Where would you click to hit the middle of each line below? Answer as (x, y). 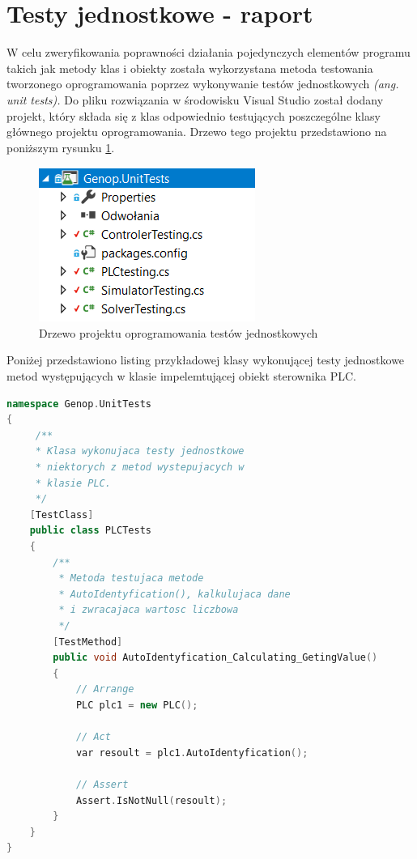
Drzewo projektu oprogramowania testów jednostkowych (179, 332)
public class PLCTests (90, 531)
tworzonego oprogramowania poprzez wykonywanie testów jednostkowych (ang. (203, 84)
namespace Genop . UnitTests (79, 404)
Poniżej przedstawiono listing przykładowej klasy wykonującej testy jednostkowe (206, 360)
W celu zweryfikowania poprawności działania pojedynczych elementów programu (208, 52)
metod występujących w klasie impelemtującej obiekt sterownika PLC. (181, 376)
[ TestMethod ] (88, 642)
